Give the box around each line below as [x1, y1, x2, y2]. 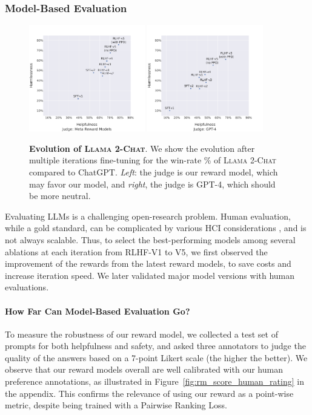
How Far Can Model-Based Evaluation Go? [5, 304, 190, 317]
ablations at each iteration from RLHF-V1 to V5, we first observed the [5, 245, 268, 258]
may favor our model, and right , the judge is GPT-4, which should [29, 177, 276, 190]
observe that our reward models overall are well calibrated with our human [5, 363, 283, 376]
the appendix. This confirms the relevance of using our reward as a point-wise [5, 387, 294, 399]
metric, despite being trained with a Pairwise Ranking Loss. [5, 399, 227, 411]
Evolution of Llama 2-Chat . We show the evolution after [29, 142, 255, 154]
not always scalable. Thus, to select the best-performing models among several [5, 233, 296, 246]
